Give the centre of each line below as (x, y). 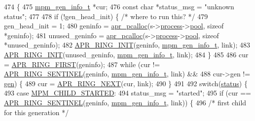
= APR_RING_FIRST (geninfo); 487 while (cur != (82, 64)
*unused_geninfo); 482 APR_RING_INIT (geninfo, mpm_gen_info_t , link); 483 (127, 45)
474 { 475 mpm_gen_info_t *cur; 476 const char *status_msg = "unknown (119, 6)
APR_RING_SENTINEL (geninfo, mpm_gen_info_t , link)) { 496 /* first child (125, 102)
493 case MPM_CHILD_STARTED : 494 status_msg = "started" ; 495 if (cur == (127, 93)
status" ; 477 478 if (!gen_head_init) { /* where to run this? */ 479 (106, 16)
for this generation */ (36, 112)
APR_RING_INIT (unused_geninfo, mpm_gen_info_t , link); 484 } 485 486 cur (126, 54)
